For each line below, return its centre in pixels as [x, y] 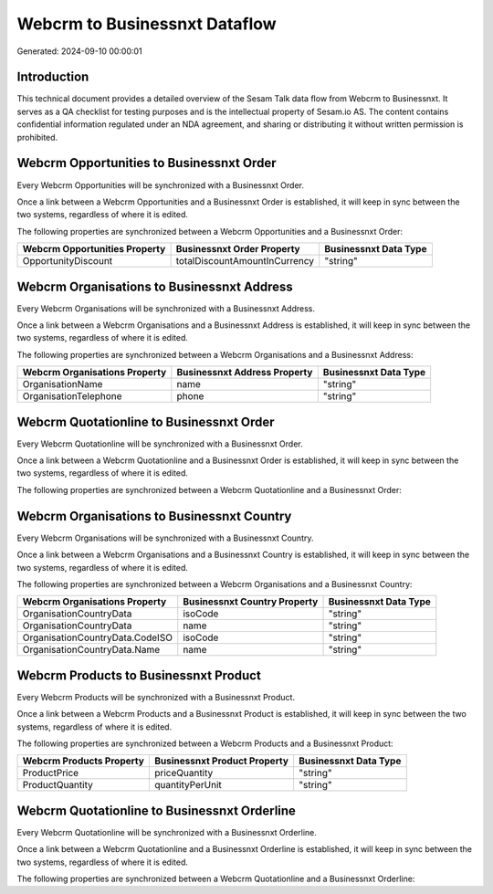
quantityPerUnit [188, 785]
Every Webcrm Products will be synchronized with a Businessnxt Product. [156, 697]
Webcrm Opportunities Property [94, 249]
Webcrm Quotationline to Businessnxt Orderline [157, 810]
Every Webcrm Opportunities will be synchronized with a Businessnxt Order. [161, 185]
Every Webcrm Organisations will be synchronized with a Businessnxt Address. [166, 308]
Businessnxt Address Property [245, 373]
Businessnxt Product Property [221, 761]
